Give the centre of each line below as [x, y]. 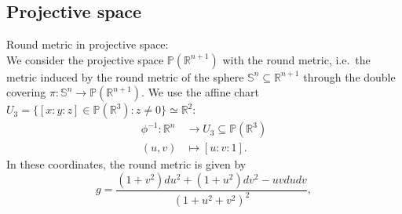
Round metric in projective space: [88, 44]
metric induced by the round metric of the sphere [125, 76]
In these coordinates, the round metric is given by [126, 164]
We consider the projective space [85, 59]
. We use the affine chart [200, 92]
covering [26, 92]
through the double [349, 76]
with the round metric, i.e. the [296, 59]
